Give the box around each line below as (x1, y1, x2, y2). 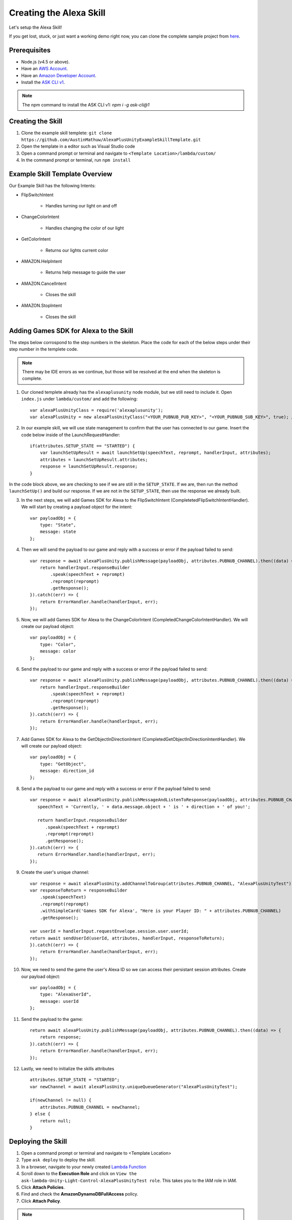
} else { (30, 1111, 51, 1117)
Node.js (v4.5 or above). (21, 59, 70, 64)
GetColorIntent (21, 236, 51, 242)
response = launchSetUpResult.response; (39, 464, 138, 469)
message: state (39, 529, 76, 534)
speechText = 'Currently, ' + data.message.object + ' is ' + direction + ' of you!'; (37, 804, 251, 810)
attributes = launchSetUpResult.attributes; (39, 457, 148, 462)
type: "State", (39, 522, 76, 528)
